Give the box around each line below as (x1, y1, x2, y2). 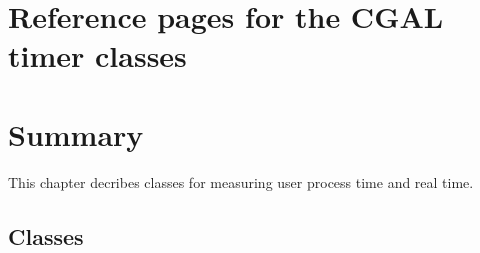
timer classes (8, 35, 187, 76)
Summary (8, 113, 144, 154)
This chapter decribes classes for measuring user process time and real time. (8, 171, 474, 192)
